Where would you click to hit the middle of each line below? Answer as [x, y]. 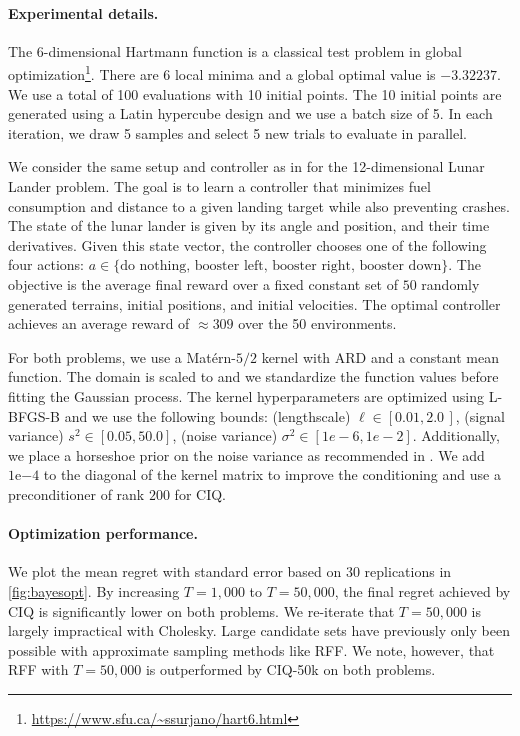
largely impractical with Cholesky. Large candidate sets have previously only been [259, 630]
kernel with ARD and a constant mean [380, 356]
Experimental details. [83, 12]
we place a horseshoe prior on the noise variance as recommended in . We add [246, 454]
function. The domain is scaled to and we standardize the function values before [253, 376]
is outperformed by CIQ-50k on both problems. [290, 669]
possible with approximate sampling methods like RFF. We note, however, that [251, 649]
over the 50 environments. [317, 323]
